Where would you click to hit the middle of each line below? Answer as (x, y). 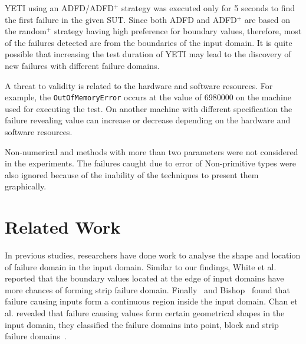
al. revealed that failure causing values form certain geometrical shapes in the (145, 313)
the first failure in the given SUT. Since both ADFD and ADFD (121, 19)
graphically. (26, 186)
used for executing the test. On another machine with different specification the (149, 108)
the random (26, 31)
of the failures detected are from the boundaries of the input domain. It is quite (149, 42)
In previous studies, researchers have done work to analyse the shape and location (153, 255)
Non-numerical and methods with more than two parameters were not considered (152, 151)
